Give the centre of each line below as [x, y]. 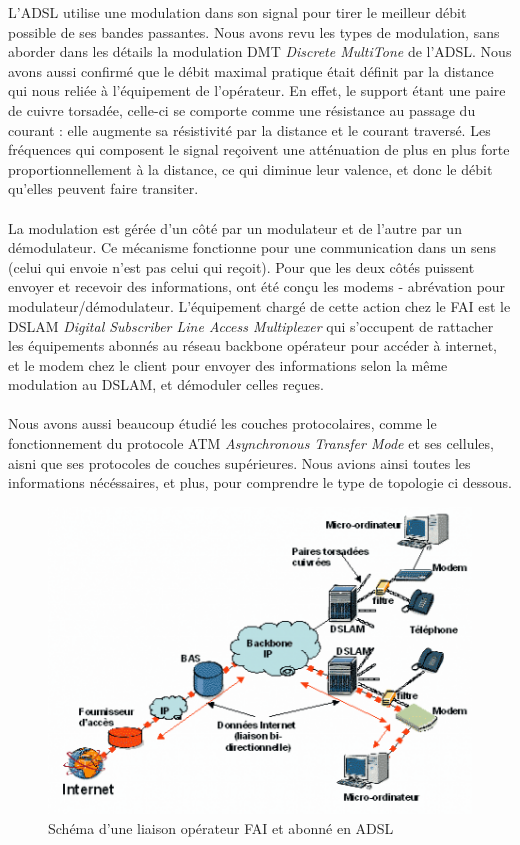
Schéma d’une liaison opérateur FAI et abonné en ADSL [221, 827]
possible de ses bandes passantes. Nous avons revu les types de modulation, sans [254, 31]
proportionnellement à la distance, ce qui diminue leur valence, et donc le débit [250, 168]
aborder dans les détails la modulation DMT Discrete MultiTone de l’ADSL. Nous [260, 51]
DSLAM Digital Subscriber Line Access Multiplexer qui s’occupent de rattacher [251, 325]
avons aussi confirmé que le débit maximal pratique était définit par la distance [251, 70]
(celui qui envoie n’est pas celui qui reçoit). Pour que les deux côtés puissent [241, 266]
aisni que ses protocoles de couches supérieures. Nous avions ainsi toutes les [239, 462]
